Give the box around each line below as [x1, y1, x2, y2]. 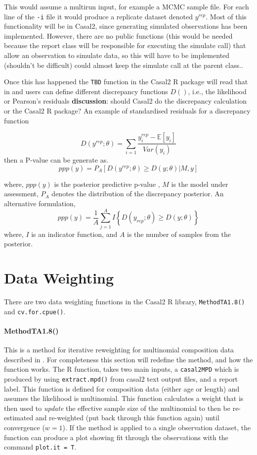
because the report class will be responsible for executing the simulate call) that [4, 40, 246, 51]
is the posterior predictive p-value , [54, 178, 160, 189]
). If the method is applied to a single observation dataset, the [62, 422, 251, 432]
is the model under [171, 178, 228, 189]
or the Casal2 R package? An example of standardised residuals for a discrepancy [4, 106, 251, 116]
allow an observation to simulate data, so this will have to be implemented [4, 50, 230, 60]
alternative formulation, [4, 198, 76, 208]
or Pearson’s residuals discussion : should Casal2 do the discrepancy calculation [4, 96, 247, 106]
